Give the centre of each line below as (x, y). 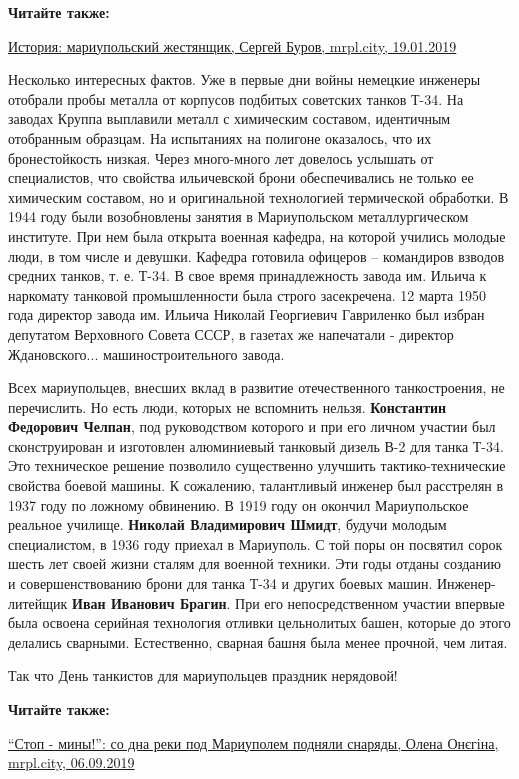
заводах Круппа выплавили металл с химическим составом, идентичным (229, 118)
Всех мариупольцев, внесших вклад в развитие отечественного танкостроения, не (256, 387)
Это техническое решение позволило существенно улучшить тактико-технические (257, 465)
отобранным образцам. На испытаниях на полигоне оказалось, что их (220, 137)
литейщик (38, 602)
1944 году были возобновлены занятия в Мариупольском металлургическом (238, 216)
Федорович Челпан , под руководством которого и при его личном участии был (252, 426)
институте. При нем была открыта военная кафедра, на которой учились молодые (257, 235)
